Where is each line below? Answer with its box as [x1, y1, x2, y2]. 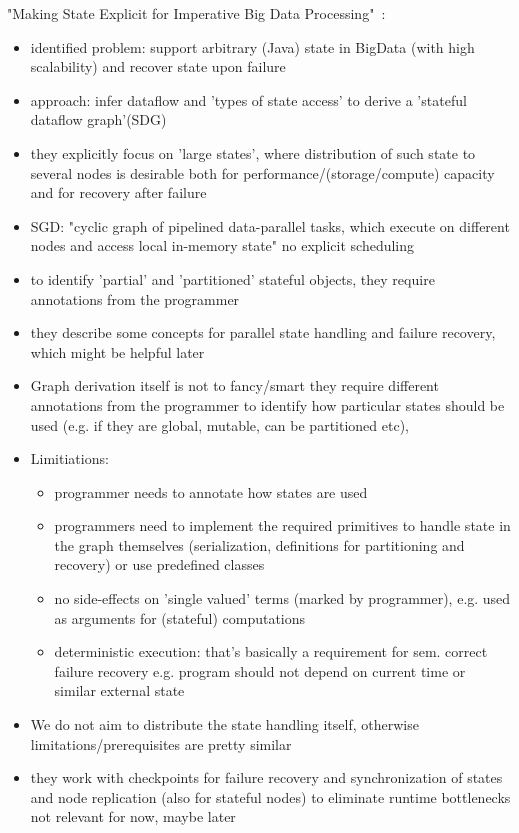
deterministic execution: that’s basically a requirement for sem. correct [54, 641, 488, 662]
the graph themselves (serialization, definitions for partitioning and [54, 534, 465, 555]
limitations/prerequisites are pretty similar [30, 733, 292, 754]
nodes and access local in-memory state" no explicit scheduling [30, 235, 415, 256]
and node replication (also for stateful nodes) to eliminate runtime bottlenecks [30, 786, 511, 807]
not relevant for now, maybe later [30, 806, 236, 827]
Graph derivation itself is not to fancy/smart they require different [30, 375, 439, 396]
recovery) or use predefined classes [54, 554, 265, 575]
